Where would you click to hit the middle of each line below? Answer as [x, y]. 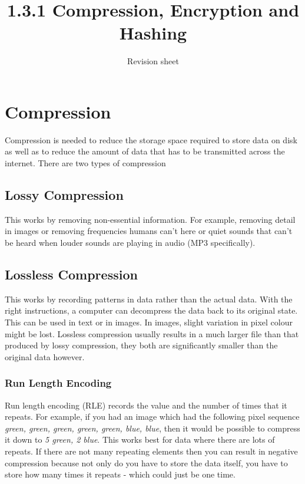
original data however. [45, 356]
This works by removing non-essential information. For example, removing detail [150, 219]
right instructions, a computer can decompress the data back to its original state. [151, 310]
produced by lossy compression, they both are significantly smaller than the [141, 345]
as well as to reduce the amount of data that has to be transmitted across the [145, 151]
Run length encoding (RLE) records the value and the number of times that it [146, 405]
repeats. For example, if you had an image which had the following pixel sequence [152, 416]
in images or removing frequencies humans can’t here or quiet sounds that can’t [149, 231]
